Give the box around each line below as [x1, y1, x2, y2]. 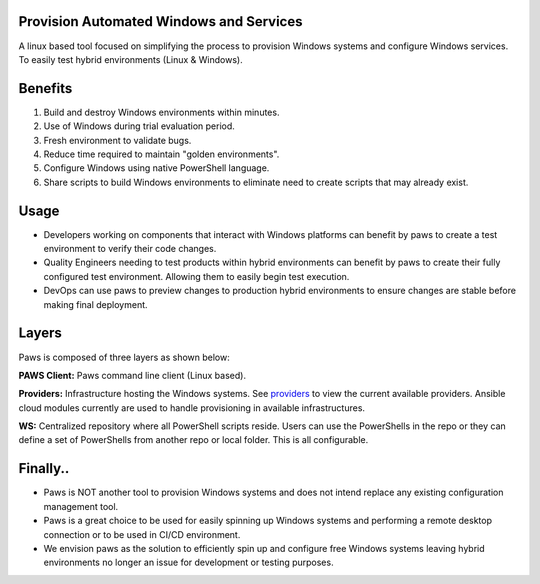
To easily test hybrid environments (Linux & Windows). [18, 53, 244, 65]
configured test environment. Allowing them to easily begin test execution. [43, 270, 350, 282]
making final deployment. [43, 298, 149, 310]
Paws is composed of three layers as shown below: [18, 351, 230, 363]
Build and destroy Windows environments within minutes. [43, 106, 280, 118]
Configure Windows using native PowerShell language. [43, 162, 270, 174]
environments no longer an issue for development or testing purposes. [43, 556, 334, 569]
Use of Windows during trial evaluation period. [43, 120, 235, 132]
